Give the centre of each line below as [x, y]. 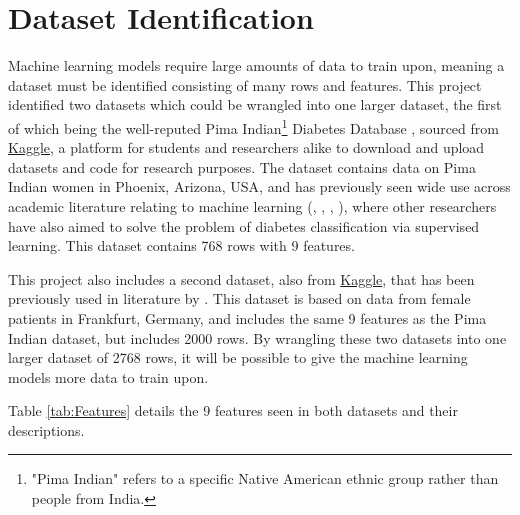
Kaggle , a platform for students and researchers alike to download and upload [246, 147]
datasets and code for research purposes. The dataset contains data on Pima [242, 166]
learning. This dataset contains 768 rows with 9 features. [181, 245]
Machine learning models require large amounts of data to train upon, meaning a [256, 65]
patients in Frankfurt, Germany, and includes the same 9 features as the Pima [247, 317]
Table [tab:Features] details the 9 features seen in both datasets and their [233, 410]
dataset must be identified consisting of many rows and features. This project [245, 84]
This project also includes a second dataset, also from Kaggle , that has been [241, 278]
